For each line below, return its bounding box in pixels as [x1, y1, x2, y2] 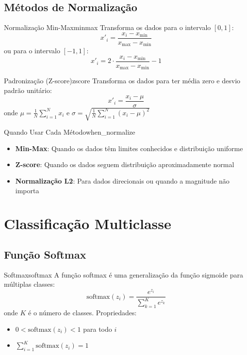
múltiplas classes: [4, 279, 55, 289]
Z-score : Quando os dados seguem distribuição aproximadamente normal [15, 159, 234, 170]
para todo [83, 324, 112, 334]
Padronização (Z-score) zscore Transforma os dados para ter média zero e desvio [4, 76, 241, 86]
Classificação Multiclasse [4, 214, 171, 233]
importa [15, 185, 39, 195]
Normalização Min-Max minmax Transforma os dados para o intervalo [4, 22, 211, 32]
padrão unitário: [4, 85, 52, 95]
